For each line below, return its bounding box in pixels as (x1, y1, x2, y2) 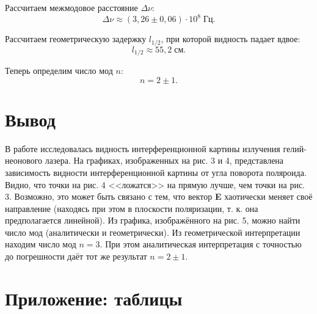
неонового (5, 154, 43, 167)
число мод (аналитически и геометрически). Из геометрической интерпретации (5, 225, 301, 238)
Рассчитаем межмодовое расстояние (5, 1, 138, 13)
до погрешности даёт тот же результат (5, 250, 147, 263)
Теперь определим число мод (5, 64, 113, 76)
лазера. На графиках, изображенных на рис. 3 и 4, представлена (45, 154, 284, 167)
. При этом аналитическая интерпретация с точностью (100, 238, 302, 250)
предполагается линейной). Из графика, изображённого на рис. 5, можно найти (5, 214, 301, 227)
